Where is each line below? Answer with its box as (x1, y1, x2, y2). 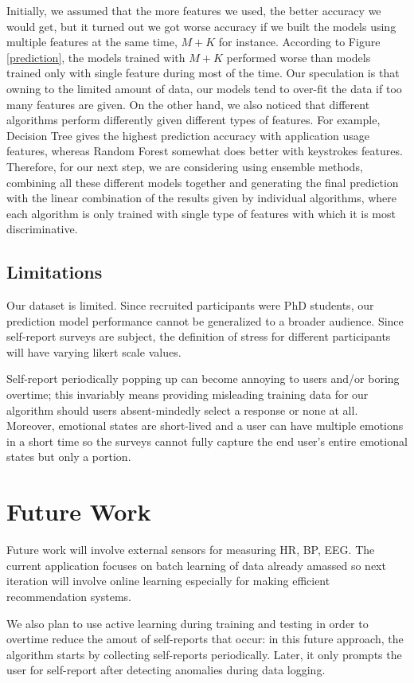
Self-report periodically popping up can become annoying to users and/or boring (6, 370, 400, 387)
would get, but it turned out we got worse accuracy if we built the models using (6, 18, 396, 34)
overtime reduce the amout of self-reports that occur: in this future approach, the (6, 630, 404, 647)
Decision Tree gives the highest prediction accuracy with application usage (6, 127, 369, 143)
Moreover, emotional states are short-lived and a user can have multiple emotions (6, 417, 404, 434)
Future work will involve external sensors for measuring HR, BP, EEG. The (6, 541, 375, 558)
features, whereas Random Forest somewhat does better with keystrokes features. (6, 142, 403, 159)
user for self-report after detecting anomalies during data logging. (6, 662, 326, 678)
